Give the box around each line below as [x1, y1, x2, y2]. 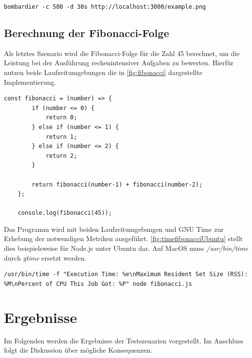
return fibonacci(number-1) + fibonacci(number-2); [32, 181, 203, 188]
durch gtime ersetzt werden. [4, 252, 87, 263]
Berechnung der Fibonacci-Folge [4, 25, 169, 40]
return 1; [45, 133, 77, 140]
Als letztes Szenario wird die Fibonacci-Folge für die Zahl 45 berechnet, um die [4, 48, 240, 58]
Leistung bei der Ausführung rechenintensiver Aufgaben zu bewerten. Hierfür [4, 57, 234, 68]
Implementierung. [4, 76, 56, 87]
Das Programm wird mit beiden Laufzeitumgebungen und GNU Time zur [4, 224, 224, 234]
